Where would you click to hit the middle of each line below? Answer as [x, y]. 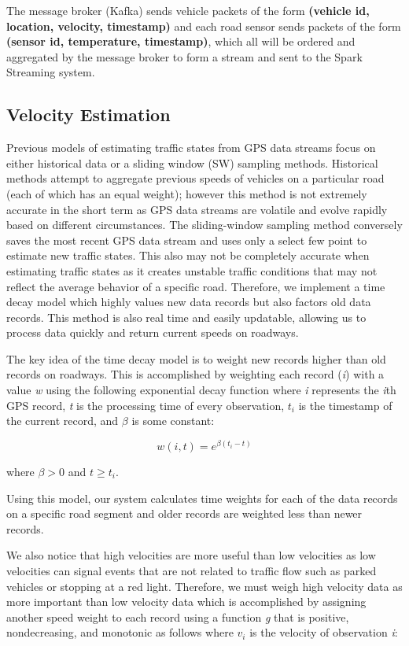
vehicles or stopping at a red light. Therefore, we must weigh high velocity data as [204, 586]
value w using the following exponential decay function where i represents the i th [201, 390]
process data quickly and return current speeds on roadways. [153, 332]
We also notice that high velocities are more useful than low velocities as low [191, 555]
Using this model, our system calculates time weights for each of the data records [202, 498]
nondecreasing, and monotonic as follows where [120, 632]
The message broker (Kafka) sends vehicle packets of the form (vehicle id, [188, 10]
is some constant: [173, 421]
